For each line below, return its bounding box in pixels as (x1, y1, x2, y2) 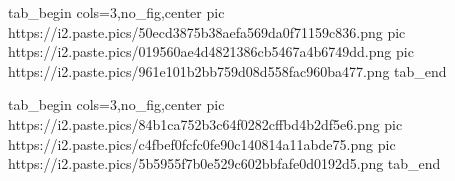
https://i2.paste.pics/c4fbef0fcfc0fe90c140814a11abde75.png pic (8, 133, 396, 154)
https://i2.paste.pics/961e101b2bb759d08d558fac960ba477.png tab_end (8, 60, 447, 81)
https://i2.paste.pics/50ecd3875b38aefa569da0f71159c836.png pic (8, 21, 406, 42)
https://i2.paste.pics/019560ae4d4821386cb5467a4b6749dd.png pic (8, 41, 414, 62)
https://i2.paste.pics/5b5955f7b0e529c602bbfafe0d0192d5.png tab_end (8, 153, 441, 174)
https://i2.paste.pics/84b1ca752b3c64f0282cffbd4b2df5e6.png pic (8, 113, 403, 134)
